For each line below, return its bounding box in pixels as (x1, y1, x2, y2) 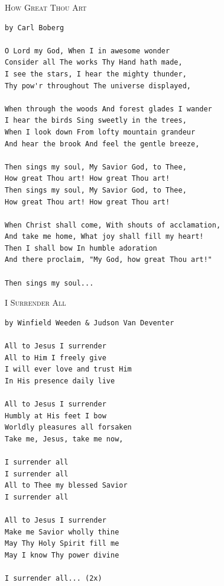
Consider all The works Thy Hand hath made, (5, 58, 183, 67)
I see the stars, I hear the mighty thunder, (5, 69, 187, 78)
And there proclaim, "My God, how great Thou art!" (5, 255, 212, 264)
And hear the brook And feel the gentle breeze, (5, 139, 200, 148)
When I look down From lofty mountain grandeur (5, 127, 196, 136)
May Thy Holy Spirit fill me (5, 539, 119, 548)
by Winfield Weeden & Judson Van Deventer (5, 318, 174, 327)
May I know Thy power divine (5, 550, 119, 559)
